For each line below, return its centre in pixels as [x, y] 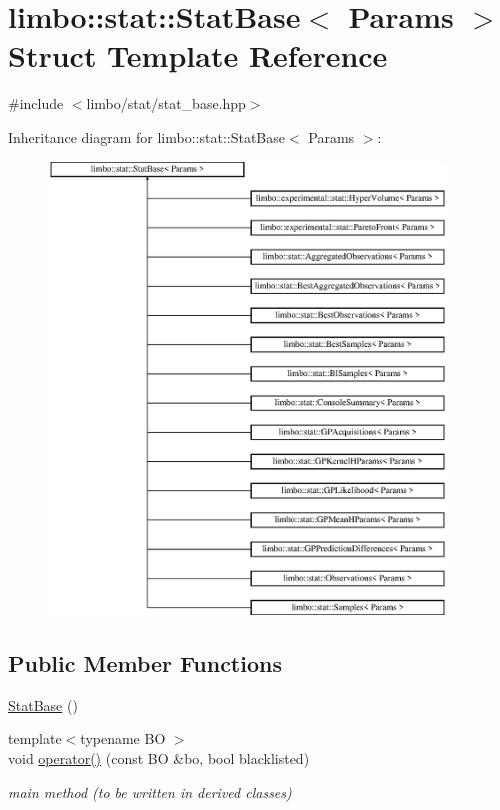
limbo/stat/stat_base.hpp [166, 103]
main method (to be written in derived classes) [150, 791]
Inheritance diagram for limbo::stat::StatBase [146, 136]
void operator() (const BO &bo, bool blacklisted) [159, 758]
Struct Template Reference [198, 55]
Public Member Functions [145, 663]
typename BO [123, 738]
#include [36, 103]
